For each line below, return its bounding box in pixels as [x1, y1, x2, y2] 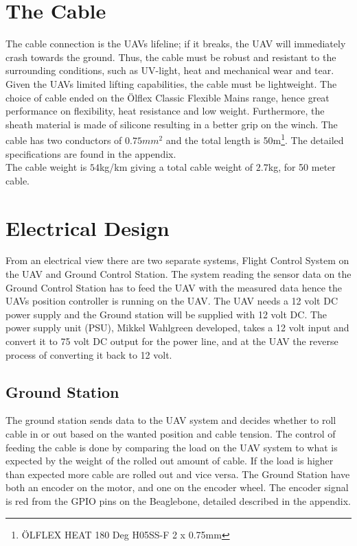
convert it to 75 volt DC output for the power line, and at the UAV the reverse [5, 334, 338, 348]
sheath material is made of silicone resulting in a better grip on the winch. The [5, 117, 338, 131]
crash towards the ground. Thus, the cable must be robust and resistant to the [5, 49, 336, 64]
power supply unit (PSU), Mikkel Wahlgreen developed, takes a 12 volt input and [5, 320, 349, 335]
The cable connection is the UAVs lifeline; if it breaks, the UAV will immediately [5, 36, 346, 51]
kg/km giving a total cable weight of [99, 160, 253, 174]
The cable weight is [5, 160, 87, 174]
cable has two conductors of [5, 132, 122, 147]
